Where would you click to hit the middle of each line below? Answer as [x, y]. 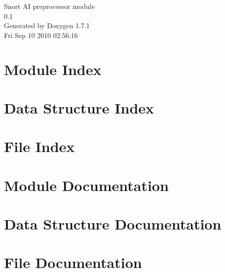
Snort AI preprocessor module [49, 6]
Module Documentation [86, 185]
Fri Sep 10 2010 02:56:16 [41, 35]
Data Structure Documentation [113, 224]
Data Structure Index [79, 107]
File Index [39, 146]
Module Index [53, 69]
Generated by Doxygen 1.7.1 [47, 25]
